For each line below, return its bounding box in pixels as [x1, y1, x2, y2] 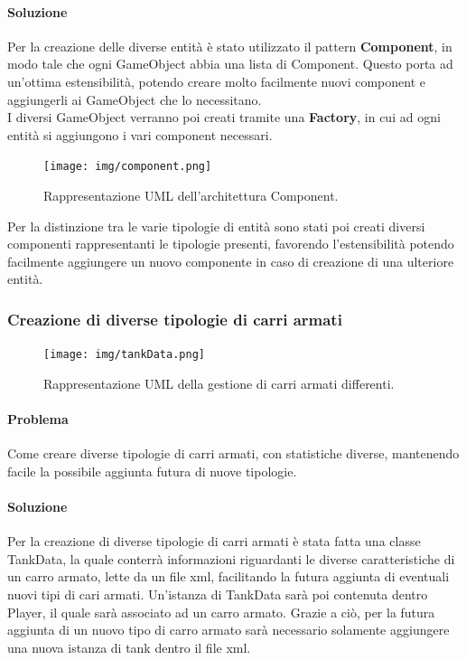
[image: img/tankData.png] [43, 348, 205, 362]
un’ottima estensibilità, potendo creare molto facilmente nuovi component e [7, 71, 426, 90]
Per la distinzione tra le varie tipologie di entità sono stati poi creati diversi [7, 216, 425, 235]
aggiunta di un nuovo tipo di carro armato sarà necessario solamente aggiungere [7, 620, 450, 639]
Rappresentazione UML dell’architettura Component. [43, 186, 339, 205]
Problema [7, 410, 69, 429]
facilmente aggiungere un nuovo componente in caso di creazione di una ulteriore [7, 251, 454, 270]
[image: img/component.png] [43, 160, 212, 174]
